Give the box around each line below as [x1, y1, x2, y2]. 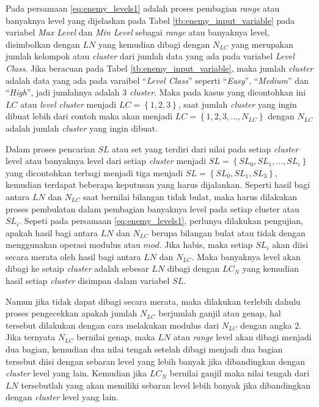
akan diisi [272, 238, 309, 251]
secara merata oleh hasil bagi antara [5, 250, 141, 263]
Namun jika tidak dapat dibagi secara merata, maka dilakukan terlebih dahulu [5, 294, 301, 307]
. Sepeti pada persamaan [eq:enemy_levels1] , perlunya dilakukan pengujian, [19, 214, 303, 227]
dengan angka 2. [240, 318, 302, 331]
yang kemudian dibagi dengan [98, 37, 210, 50]
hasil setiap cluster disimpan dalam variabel [5, 274, 170, 287]
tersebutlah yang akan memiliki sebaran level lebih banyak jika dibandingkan [21, 378, 311, 391]
